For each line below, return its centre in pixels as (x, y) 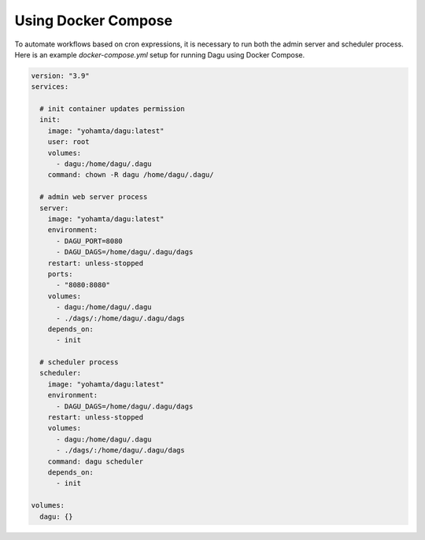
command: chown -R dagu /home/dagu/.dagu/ (131, 175)
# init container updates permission (112, 109)
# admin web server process (94, 197)
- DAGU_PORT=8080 (90, 241)
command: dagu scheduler (96, 461)
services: (50, 87)
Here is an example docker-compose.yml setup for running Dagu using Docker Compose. (160, 54)
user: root (68, 142)
